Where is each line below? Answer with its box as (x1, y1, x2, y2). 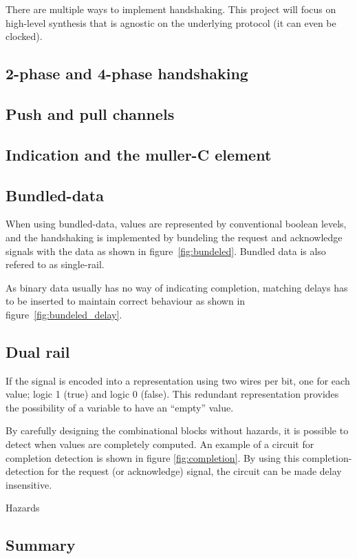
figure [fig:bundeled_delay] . (6, 307, 122, 321)
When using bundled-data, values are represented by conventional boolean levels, (6, 216, 347, 231)
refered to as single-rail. (6, 257, 105, 272)
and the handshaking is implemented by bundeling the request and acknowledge (6, 230, 343, 244)
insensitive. (6, 477, 52, 491)
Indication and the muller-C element (6, 143, 272, 165)
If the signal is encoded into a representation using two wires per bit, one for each (6, 373, 350, 387)
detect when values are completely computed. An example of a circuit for (6, 437, 314, 451)
